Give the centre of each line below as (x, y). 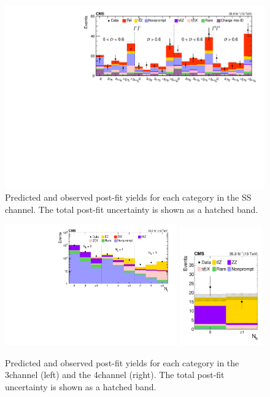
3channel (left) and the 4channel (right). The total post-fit (115, 375)
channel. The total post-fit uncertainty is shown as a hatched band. (132, 209)
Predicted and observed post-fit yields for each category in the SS (128, 197)
